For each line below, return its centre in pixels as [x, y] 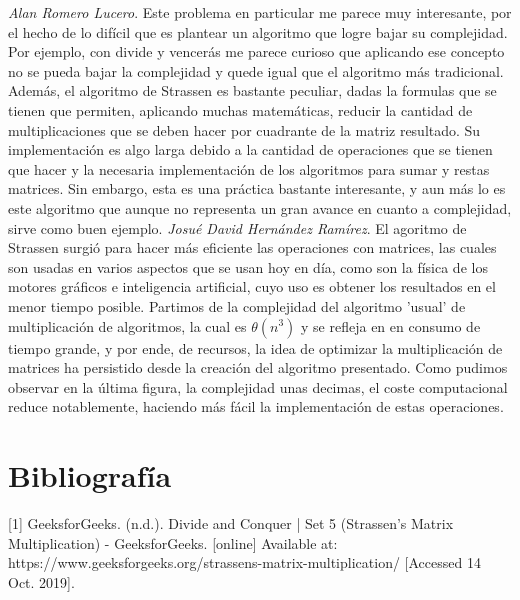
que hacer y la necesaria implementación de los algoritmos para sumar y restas [249, 168]
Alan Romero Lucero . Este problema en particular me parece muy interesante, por [260, 12]
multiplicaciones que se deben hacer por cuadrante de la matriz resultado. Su [244, 129]
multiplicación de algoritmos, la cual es [127, 325]
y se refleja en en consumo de [391, 325]
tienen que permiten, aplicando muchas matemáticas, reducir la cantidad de [240, 109]
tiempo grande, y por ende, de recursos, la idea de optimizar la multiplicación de [255, 347]
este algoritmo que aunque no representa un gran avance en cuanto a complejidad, [260, 207]
